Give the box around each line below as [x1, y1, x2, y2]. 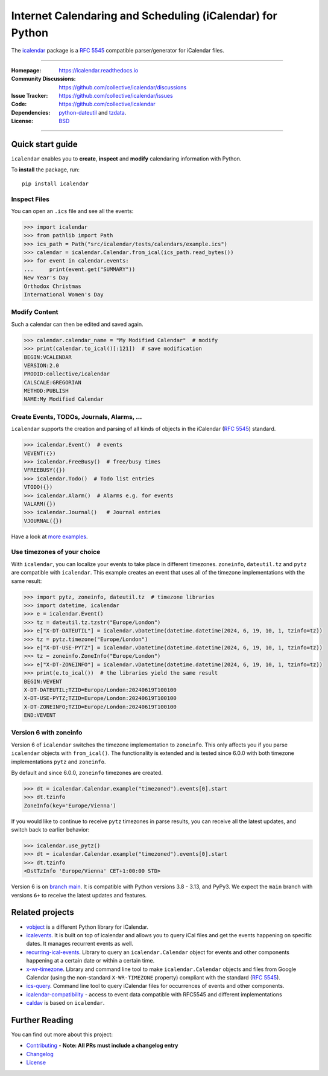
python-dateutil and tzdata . [58, 109, 127, 116]
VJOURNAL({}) [24, 517, 63, 524]
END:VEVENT [24, 712, 56, 719]
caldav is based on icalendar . [26, 999, 105, 1007]
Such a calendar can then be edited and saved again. [11, 320, 144, 328]
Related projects [11, 907, 75, 917]
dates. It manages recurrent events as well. [26, 940, 134, 947]
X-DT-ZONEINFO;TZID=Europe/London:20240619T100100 [24, 703, 177, 710]
